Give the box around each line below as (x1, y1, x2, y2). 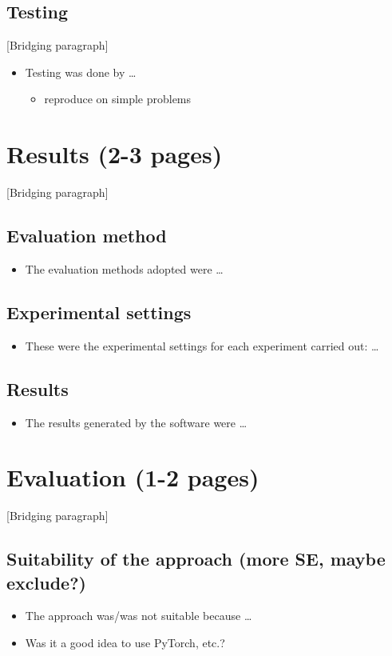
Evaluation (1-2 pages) (6, 461, 259, 494)
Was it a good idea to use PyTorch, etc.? (25, 634, 225, 650)
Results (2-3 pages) (6, 138, 223, 170)
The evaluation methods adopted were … (25, 260, 224, 277)
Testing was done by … (25, 63, 137, 80)
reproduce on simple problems (44, 90, 192, 107)
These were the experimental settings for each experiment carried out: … (25, 337, 379, 354)
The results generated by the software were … (25, 414, 247, 430)
